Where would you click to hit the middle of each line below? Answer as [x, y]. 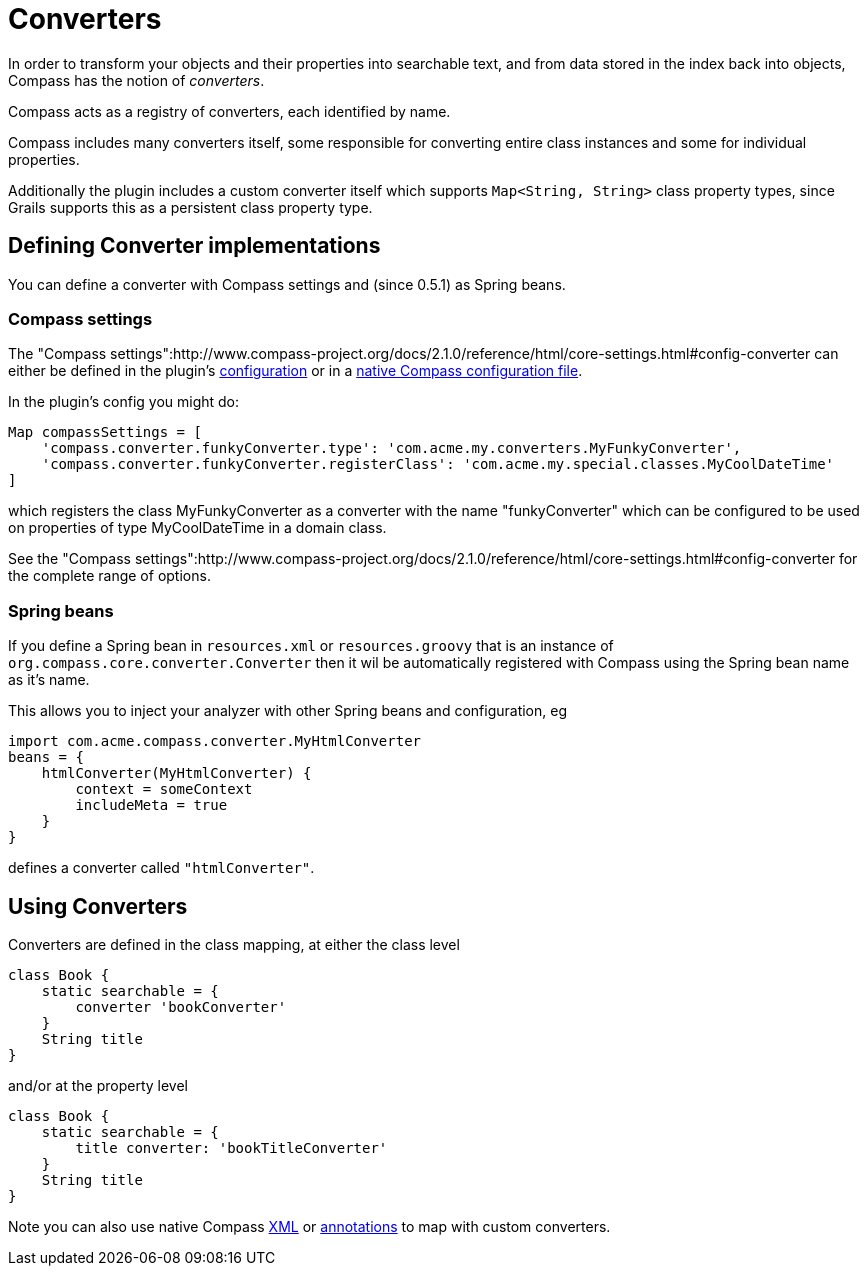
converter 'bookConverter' [181, 1006]
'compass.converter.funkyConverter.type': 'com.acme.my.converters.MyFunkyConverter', [391, 448]
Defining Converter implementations [194, 246]
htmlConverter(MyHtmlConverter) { [176, 773]
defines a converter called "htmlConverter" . [161, 868]
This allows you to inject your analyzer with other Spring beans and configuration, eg [287, 711]
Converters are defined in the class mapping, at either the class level [234, 944]
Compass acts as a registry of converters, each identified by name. [229, 111]
